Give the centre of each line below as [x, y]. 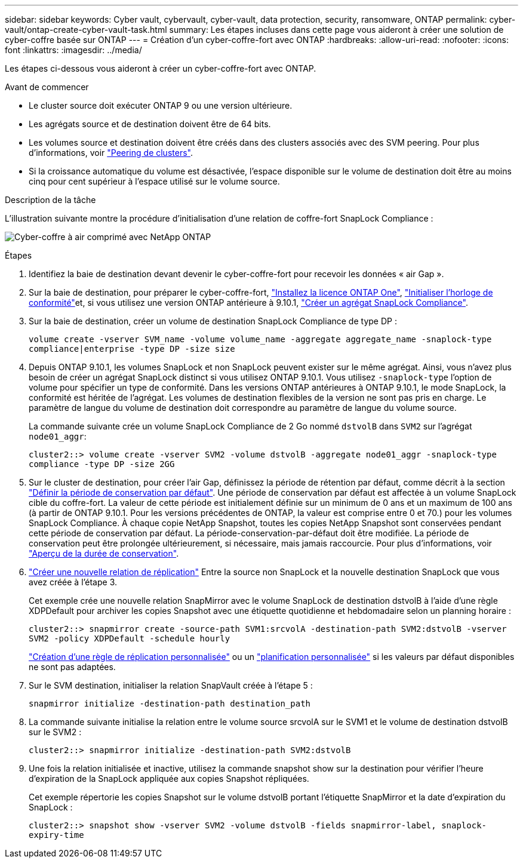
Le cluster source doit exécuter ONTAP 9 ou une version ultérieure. [161, 105]
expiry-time [56, 835]
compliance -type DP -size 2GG [102, 464]
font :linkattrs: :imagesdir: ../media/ [73, 50]
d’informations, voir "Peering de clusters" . [111, 153]
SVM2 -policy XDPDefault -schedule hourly [130, 638]
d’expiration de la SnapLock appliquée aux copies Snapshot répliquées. [169, 778]
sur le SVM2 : [55, 732]
